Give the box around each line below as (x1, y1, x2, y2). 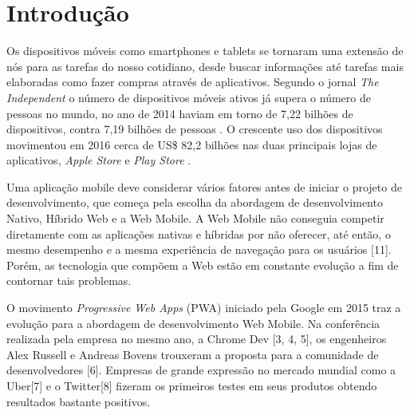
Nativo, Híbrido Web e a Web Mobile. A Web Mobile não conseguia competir (6, 210, 384, 227)
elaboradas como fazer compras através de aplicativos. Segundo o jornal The (6, 73, 379, 90)
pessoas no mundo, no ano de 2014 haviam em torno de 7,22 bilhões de (6, 105, 353, 121)
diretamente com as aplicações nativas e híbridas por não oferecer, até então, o (6, 225, 391, 242)
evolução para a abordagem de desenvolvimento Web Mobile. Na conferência (6, 314, 380, 331)
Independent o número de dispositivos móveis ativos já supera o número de (6, 89, 371, 105)
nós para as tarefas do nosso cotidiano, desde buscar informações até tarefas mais (6, 57, 404, 74)
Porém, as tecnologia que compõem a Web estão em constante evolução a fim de (6, 256, 399, 273)
